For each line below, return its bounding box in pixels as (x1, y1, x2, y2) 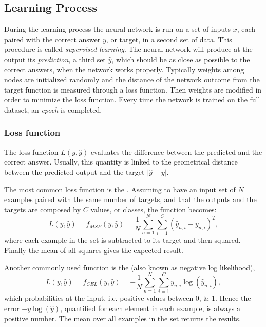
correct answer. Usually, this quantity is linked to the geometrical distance (4, 156, 238, 167)
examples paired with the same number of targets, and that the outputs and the (4, 194, 257, 205)
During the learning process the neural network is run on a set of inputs (4, 24, 231, 34)
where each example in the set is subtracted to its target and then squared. (4, 234, 241, 245)
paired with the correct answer (4, 33, 101, 44)
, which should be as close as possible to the (111, 53, 250, 64)
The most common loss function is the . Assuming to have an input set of (4, 184, 236, 194)
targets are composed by (4, 204, 81, 214)
